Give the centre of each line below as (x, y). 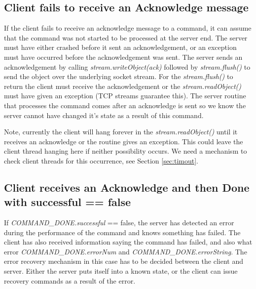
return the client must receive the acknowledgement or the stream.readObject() (123, 86)
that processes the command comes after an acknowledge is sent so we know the (125, 105)
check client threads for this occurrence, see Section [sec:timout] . (101, 160)
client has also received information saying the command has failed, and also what (128, 242)
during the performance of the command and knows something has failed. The (122, 232)
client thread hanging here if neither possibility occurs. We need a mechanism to (126, 151)
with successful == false (68, 202)
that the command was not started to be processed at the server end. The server (126, 37)
